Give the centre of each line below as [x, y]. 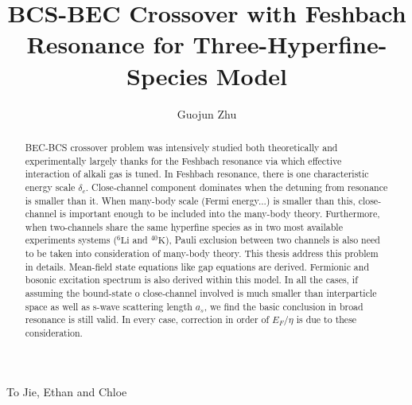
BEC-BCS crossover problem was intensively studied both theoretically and [181, 147]
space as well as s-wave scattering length [109, 306]
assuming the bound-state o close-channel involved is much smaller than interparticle [201, 293]
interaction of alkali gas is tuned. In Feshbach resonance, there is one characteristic [197, 174]
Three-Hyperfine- [290, 44]
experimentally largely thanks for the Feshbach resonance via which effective [183, 160]
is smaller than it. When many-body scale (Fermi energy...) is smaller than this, [190, 200]
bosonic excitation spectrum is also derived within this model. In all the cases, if [191, 280]
